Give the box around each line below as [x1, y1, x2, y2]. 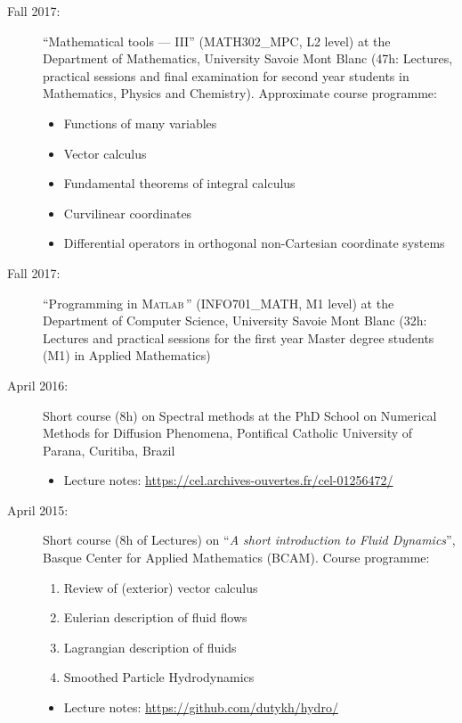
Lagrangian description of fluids [63, 637, 237, 656]
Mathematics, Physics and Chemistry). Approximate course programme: [43, 84, 437, 103]
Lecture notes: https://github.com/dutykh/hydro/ [63, 698, 338, 717]
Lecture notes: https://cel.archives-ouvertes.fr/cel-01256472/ [63, 471, 393, 489]
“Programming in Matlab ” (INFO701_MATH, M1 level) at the [43, 293, 394, 312]
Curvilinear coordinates [63, 203, 192, 222]
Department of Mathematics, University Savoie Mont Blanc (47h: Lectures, [43, 49, 453, 68]
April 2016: [7, 375, 69, 394]
